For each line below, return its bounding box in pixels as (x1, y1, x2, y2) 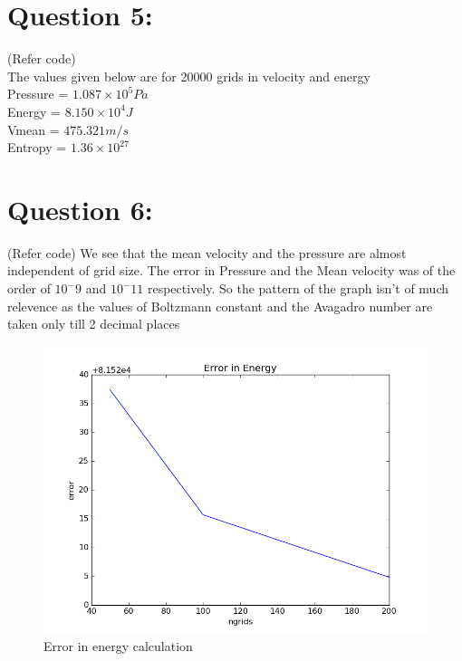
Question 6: (7, 190, 153, 227)
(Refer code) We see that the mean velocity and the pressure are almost (7, 243, 407, 262)
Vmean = (7, 120, 60, 139)
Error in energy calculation (43, 637, 193, 656)
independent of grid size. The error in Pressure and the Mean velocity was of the (7, 261, 456, 280)
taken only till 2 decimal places (7, 314, 180, 333)
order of (7, 279, 51, 297)
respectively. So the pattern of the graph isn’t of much (147, 279, 448, 297)
